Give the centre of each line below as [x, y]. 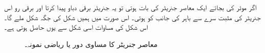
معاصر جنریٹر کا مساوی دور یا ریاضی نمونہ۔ [91, 44]
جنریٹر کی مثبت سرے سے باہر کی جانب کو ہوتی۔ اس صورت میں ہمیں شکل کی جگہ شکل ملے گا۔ [132, 17]
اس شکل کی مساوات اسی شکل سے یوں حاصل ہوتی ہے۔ [76, 27]
